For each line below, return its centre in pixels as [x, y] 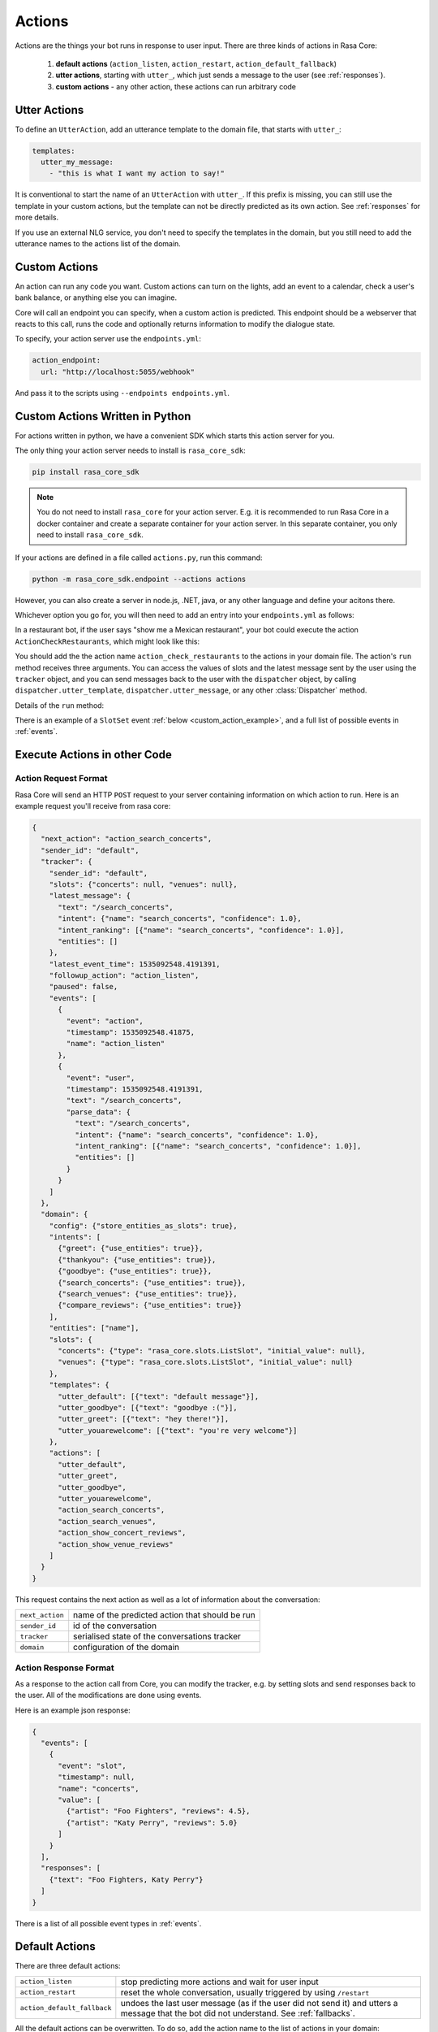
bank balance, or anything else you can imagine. [96, 297]
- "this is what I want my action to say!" [137, 174]
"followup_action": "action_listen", [124, 976]
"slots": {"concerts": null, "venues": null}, [144, 884]
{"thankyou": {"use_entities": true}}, [137, 1259]
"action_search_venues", [107, 1521]
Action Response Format [65, 1668]
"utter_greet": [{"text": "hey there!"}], [144, 1419]
